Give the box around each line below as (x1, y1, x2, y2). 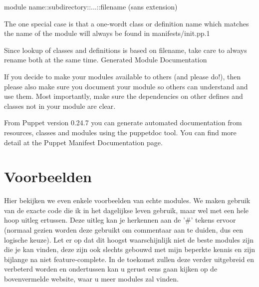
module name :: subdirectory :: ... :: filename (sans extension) (4, 1, 178, 11)
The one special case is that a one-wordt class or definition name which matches (4, 18, 249, 28)
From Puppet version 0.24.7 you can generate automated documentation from (4, 117, 242, 128)
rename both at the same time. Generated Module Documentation (4, 54, 207, 65)
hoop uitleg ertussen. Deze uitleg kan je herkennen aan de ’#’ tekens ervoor (4, 215, 236, 225)
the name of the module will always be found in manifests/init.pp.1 (4, 28, 210, 38)
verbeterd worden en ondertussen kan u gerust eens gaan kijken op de (4, 264, 218, 274)
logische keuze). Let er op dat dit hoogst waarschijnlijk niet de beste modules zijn (4, 234, 254, 245)
